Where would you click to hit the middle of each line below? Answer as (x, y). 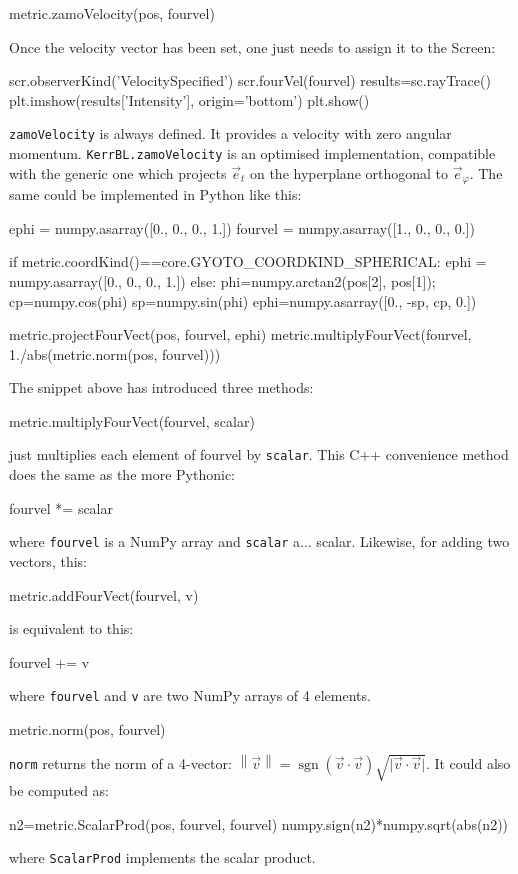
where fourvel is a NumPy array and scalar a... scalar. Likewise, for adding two (259, 541)
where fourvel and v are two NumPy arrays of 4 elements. (190, 695)
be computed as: (59, 790)
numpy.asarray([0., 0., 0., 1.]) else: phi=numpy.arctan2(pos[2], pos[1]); (222, 280)
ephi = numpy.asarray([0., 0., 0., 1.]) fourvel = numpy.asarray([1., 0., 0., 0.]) (242, 227)
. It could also (468, 762)
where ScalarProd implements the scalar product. (162, 857)
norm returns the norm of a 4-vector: (120, 762)
